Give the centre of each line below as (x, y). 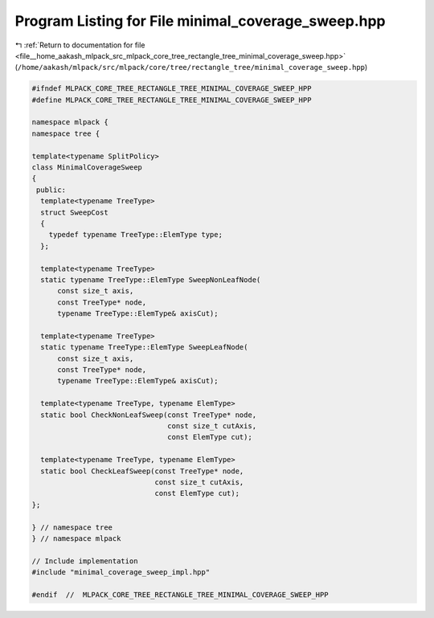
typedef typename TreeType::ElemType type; (135, 235)
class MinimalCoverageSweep (87, 168)
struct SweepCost (74, 212)
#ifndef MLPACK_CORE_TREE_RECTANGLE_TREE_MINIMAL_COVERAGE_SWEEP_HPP (172, 89)
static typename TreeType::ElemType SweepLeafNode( (144, 347)
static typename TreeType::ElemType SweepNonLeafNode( (151, 280)
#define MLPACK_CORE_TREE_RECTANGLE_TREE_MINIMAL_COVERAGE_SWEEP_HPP (172, 100)
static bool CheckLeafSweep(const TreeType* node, (142, 471)
